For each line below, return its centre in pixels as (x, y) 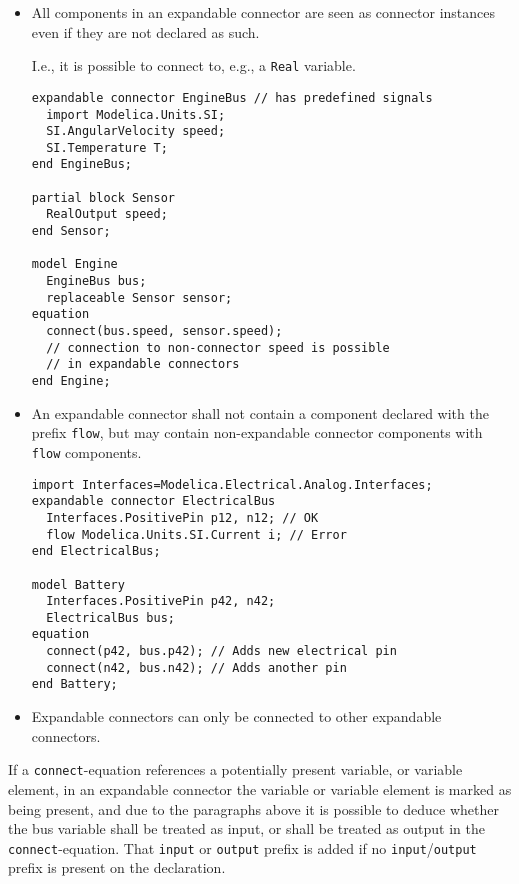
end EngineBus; (82, 164)
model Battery (78, 584)
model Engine (74, 264)
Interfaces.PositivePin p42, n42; (161, 601)
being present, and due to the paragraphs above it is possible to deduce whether (253, 808)
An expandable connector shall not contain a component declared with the (260, 412)
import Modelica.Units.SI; (136, 114)
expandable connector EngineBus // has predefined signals (232, 97)
